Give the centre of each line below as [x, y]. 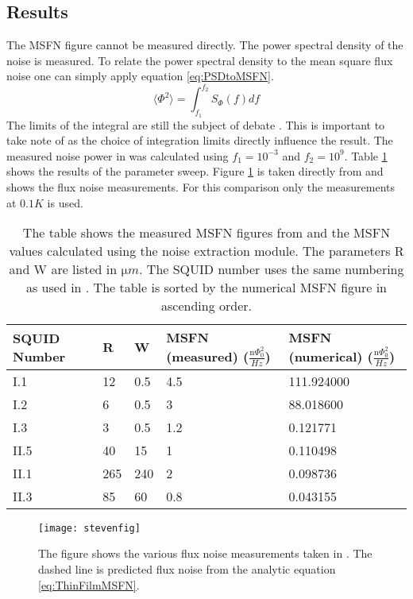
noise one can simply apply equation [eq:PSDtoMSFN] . [140, 76]
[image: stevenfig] [89, 528]
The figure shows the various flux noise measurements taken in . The [205, 553]
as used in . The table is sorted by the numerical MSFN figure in [206, 288]
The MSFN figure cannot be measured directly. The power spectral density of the [205, 45]
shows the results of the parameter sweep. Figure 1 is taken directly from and [195, 171]
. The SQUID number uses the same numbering [272, 269]
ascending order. [206, 306]
